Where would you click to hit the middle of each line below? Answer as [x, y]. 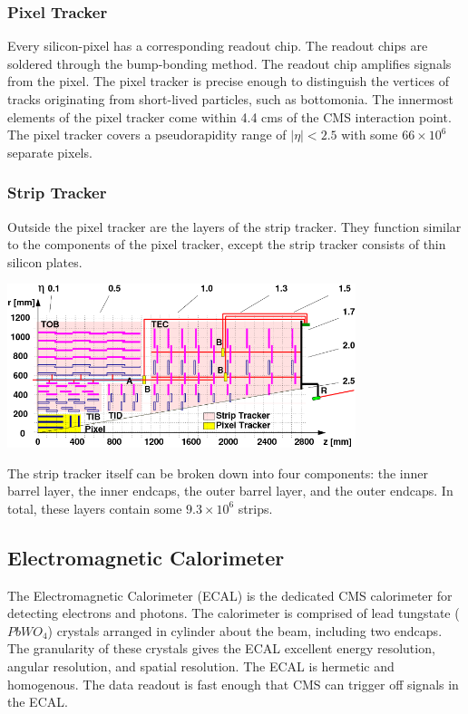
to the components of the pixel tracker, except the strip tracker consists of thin [227, 244]
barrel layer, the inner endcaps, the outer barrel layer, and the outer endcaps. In [230, 491]
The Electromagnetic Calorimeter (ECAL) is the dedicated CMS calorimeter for [230, 595]
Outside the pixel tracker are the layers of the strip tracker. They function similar [234, 226]
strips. [255, 508]
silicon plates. [45, 261]
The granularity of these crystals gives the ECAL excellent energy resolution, [221, 648]
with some [370, 135]
